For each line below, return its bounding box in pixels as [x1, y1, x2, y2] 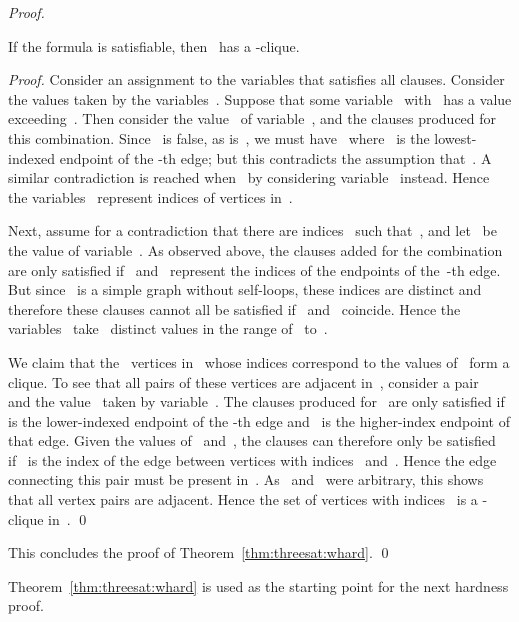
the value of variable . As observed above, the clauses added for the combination [8, 239, 503, 260]
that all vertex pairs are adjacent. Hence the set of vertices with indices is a [8, 489, 478, 510]
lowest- [434, 127, 477, 148]
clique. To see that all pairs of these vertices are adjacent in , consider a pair [8, 371, 479, 392]
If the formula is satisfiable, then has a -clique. [8, 35, 300, 56]
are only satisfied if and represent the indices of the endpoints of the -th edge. [8, 259, 501, 280]
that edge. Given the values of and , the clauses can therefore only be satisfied [8, 430, 496, 451]
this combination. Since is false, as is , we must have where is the [8, 127, 430, 148]
